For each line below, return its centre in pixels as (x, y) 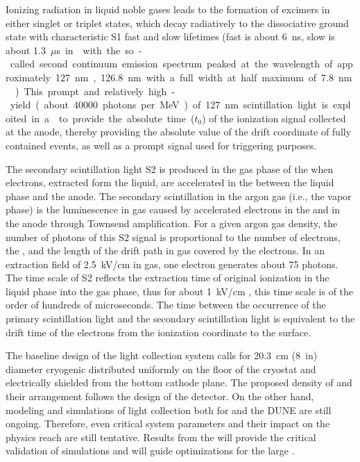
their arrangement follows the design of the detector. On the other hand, (160, 396)
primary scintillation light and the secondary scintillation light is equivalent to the (180, 319)
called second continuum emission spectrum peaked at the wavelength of (171, 64)
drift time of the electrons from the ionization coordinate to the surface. (158, 332)
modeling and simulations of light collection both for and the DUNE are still (169, 410)
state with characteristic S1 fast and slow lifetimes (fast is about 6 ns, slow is (170, 36)
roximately (28, 77)
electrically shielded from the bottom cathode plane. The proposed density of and (179, 382)
